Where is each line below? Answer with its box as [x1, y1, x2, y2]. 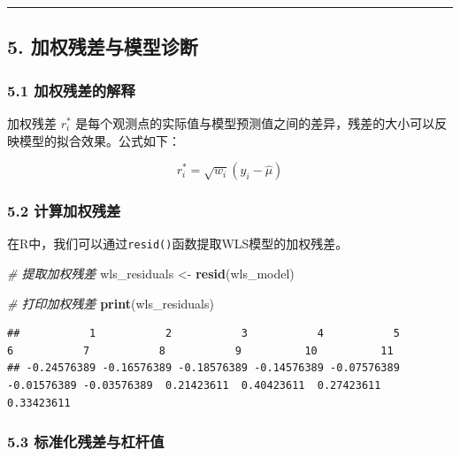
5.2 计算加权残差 [7, 200, 121, 222]
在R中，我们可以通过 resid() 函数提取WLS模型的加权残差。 [7, 234, 349, 253]
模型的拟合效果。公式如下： [19, 131, 180, 149]
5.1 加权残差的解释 [7, 79, 135, 101]
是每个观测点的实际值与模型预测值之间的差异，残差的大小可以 [75, 114, 435, 132]
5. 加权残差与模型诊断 [7, 33, 198, 60]
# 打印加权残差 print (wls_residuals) [7, 293, 214, 312]
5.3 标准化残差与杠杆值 [7, 430, 165, 453]
